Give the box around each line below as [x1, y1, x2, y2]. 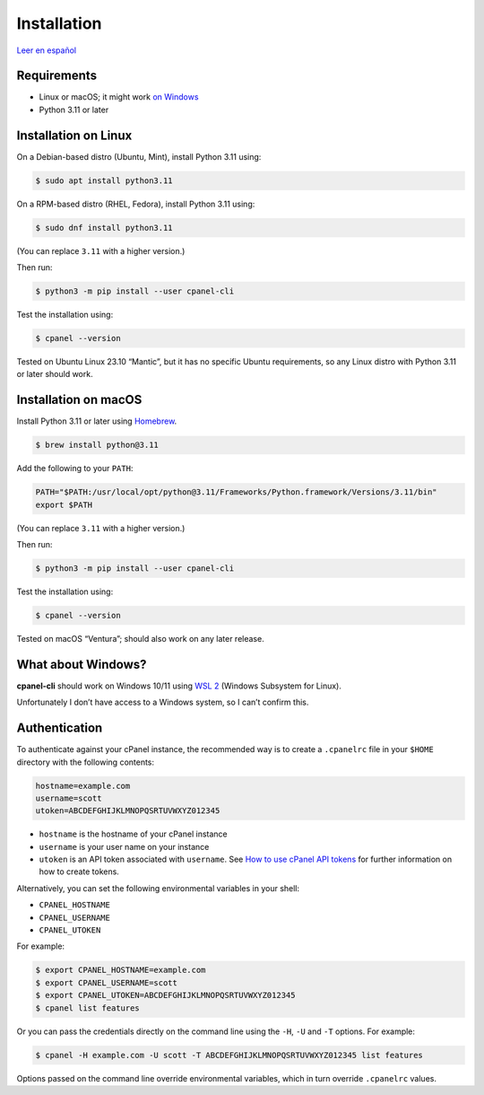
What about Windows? [16, 656, 147, 672]
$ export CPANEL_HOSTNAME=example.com [35, 965, 206, 976]
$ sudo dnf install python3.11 [35, 223, 174, 232]
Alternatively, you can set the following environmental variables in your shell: [16, 882, 300, 893]
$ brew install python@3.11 [35, 440, 159, 451]
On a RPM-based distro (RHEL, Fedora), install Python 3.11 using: [16, 198, 255, 209]
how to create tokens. [39, 866, 120, 877]
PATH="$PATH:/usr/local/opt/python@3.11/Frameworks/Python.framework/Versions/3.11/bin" [35, 487, 438, 497]
